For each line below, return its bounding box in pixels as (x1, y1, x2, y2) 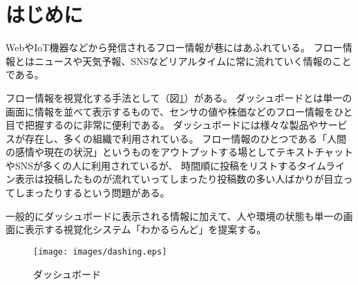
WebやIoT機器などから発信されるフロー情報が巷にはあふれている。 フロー (6, 40, 343, 55)
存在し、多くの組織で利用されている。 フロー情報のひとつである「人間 (24, 131, 347, 145)
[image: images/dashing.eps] (33, 246, 167, 257)
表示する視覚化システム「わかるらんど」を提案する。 (24, 222, 267, 237)
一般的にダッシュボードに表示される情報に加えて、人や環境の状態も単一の (6, 208, 343, 223)
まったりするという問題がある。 (24, 185, 170, 200)
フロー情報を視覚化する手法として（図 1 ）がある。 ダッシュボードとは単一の (6, 90, 352, 104)
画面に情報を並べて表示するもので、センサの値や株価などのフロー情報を (6, 104, 334, 118)
